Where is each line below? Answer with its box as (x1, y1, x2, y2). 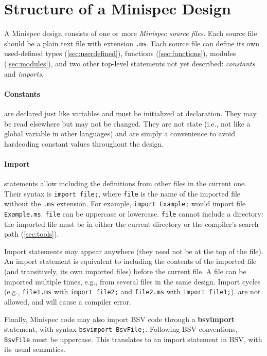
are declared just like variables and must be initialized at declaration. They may (4, 108, 257, 118)
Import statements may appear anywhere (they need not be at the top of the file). (4, 245, 263, 256)
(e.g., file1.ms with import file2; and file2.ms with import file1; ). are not (4, 286, 261, 297)
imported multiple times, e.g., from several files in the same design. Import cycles (4, 276, 261, 287)
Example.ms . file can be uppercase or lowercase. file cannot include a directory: (4, 208, 263, 219)
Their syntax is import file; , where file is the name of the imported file (4, 188, 241, 199)
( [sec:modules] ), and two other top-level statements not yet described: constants (4, 58, 255, 68)
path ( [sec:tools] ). (4, 228, 59, 239)
